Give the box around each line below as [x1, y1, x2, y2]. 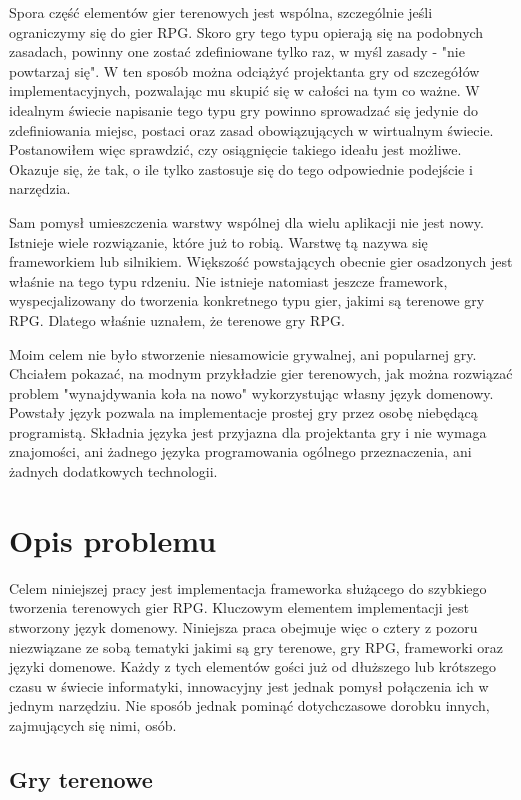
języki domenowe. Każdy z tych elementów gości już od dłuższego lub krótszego [9, 656, 497, 677]
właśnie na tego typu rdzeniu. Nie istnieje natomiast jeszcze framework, [9, 270, 448, 291]
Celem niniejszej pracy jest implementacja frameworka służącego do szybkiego [9, 577, 487, 598]
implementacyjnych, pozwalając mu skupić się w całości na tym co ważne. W [9, 80, 480, 101]
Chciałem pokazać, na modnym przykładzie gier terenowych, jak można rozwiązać [9, 363, 513, 384]
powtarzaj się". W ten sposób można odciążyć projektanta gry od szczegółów [9, 60, 480, 81]
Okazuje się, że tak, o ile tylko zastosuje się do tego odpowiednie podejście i [9, 158, 473, 179]
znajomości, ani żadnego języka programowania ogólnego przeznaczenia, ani [9, 441, 472, 462]
